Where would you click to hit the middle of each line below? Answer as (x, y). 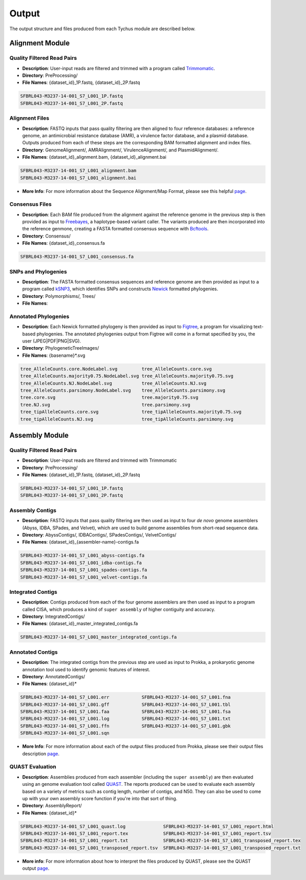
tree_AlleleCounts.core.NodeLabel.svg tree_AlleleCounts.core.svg (116, 369)
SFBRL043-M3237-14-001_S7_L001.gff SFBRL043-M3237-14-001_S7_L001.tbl (126, 704)
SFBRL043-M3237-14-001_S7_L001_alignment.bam (78, 171)
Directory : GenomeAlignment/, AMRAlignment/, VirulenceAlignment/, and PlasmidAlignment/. (121, 150)
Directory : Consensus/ (47, 236)
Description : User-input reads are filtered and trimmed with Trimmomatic (100, 460)
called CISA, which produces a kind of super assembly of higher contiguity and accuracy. (119, 609)
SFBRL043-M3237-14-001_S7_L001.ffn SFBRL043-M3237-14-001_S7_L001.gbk (126, 726)
